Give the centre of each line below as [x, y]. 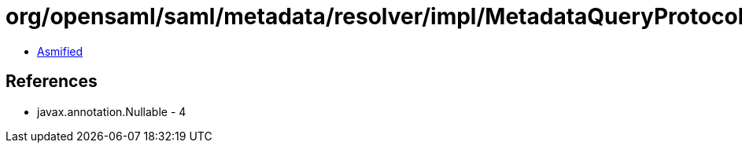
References [52, 82]
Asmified [60, 51]
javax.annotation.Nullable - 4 [112, 111]
